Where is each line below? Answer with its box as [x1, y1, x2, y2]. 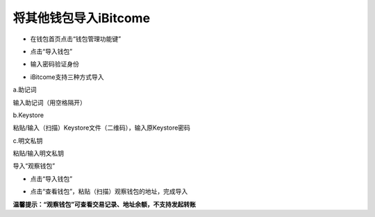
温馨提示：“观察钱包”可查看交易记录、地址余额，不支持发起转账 [12, 200, 197, 208]
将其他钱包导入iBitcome [12, 10, 151, 26]
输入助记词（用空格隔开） [12, 98, 86, 107]
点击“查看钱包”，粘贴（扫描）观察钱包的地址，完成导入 [30, 187, 188, 196]
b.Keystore [12, 111, 44, 119]
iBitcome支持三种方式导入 [30, 73, 104, 81]
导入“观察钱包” [12, 162, 56, 170]
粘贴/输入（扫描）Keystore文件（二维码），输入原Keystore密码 [12, 123, 191, 132]
